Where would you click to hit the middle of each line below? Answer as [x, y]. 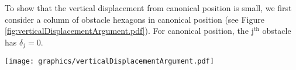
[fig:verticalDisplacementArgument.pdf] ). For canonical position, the [127, 31]
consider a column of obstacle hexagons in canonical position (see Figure [135, 19]
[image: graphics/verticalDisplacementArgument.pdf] [109, 62]
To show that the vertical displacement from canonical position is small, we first [148, 8]
